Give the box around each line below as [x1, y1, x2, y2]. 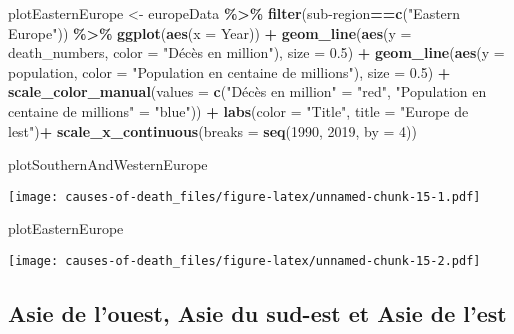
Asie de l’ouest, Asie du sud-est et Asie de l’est [8, 298, 507, 329]
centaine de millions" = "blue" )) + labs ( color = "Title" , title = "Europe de [8, 100, 469, 121]
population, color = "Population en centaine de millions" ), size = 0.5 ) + [8, 61, 451, 82]
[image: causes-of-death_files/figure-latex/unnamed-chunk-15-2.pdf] [8, 254, 481, 268]
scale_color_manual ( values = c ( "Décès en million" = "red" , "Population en [8, 81, 487, 102]
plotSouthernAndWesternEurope [8, 154, 208, 175]
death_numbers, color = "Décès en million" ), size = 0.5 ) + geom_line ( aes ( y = [8, 42, 505, 63]
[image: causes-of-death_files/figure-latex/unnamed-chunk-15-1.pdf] [8, 189, 481, 204]
